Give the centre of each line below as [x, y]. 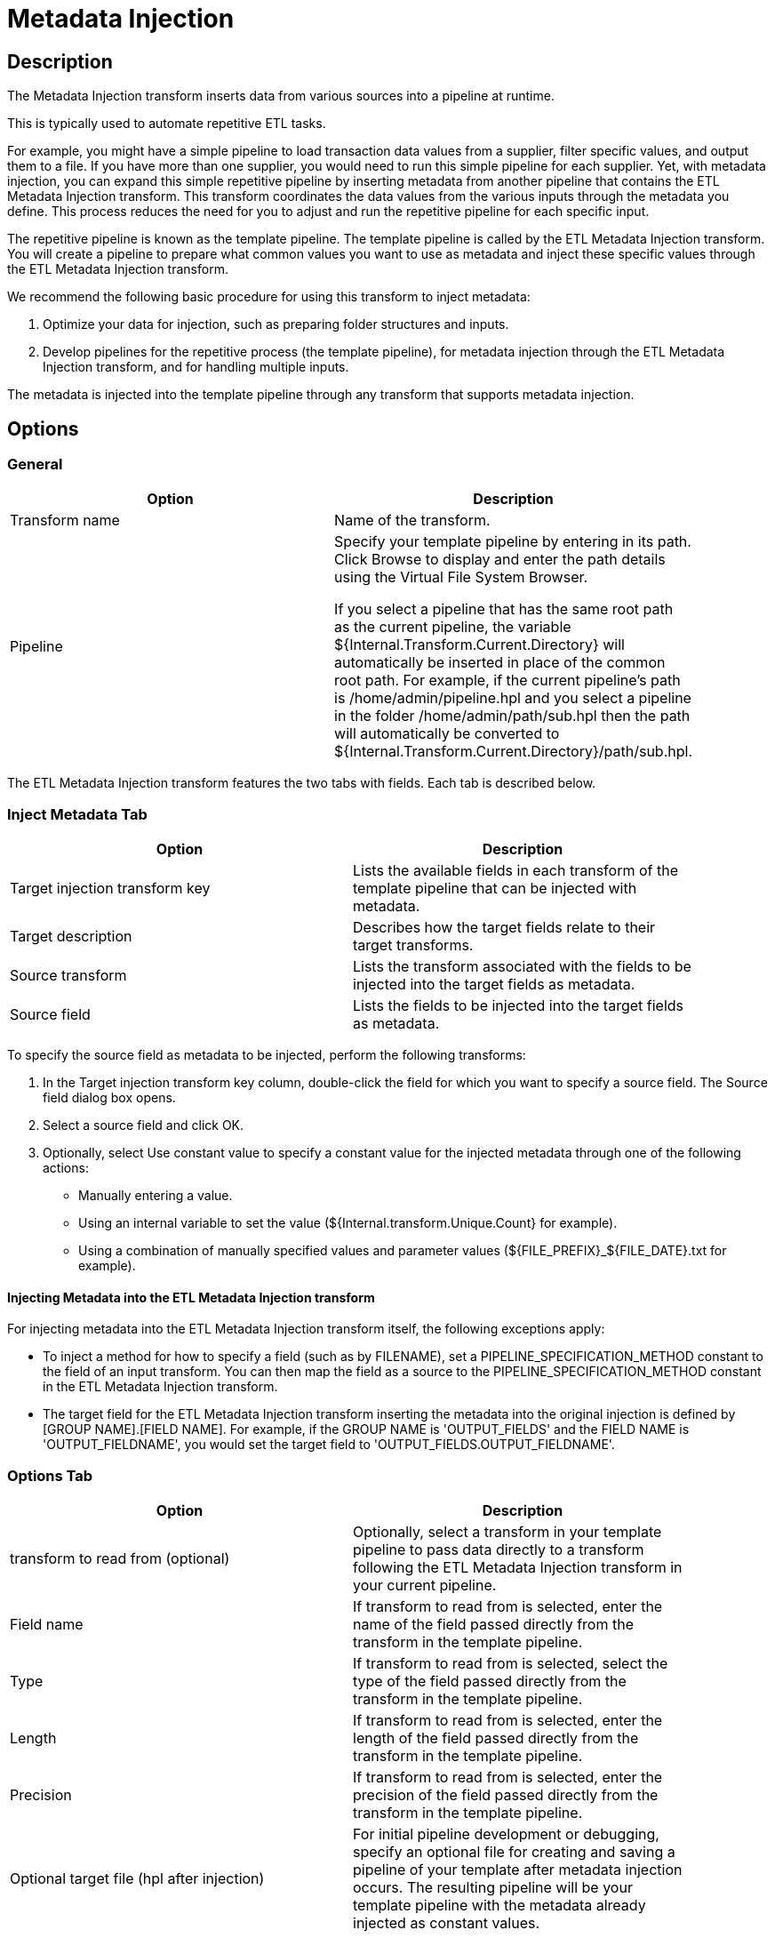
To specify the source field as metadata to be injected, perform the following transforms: [267, 1055]
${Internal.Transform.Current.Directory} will [479, 645]
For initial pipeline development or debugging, [506, 1834]
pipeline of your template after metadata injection [518, 1870]
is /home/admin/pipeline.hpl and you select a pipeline [513, 698]
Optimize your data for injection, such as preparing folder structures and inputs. [276, 324]
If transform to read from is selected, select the [511, 1664]
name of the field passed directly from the [493, 1625]
